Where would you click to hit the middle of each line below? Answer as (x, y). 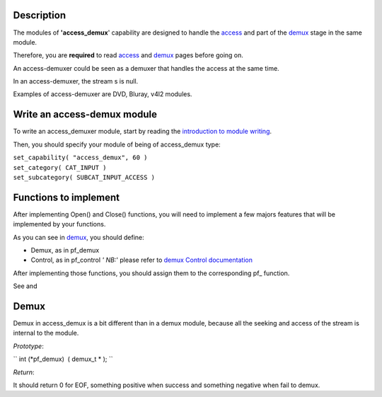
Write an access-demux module (85, 114)
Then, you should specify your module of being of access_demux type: (117, 144)
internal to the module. (46, 333)
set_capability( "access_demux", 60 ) (80, 158)
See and (25, 286)
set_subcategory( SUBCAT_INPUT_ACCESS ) (84, 177)
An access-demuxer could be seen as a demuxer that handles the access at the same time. (146, 68)
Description (40, 15)
